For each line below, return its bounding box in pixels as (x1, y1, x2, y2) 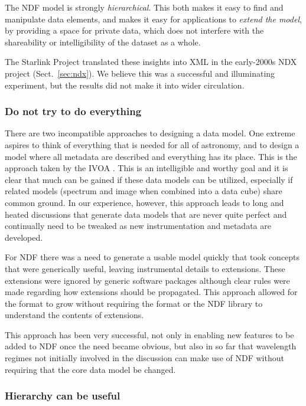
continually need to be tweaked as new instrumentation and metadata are (5, 220, 271, 232)
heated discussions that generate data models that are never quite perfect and (5, 208, 287, 220)
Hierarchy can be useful (5, 388, 121, 403)
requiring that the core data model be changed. (5, 363, 176, 375)
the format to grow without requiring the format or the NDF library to (5, 297, 263, 309)
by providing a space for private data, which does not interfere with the (5, 24, 264, 37)
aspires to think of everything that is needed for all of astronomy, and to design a (5, 138, 300, 150)
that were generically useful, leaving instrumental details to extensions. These (5, 262, 285, 274)
